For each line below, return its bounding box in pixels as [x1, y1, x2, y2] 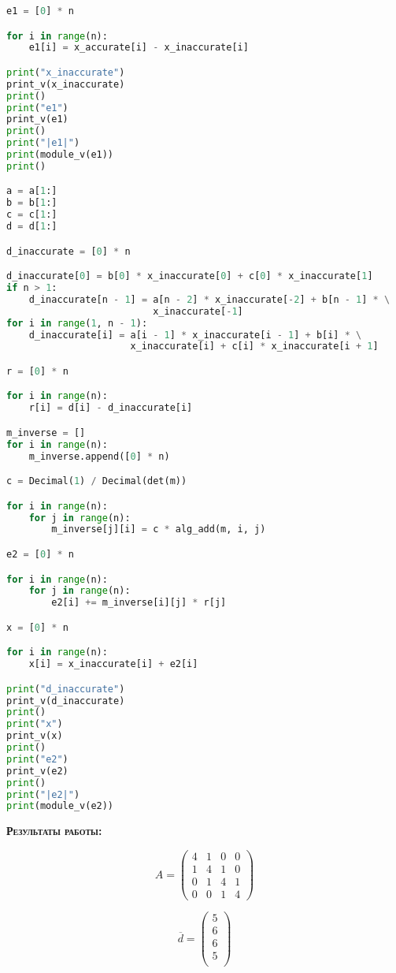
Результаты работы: [6, 822, 102, 839]
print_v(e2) [6, 765, 68, 777]
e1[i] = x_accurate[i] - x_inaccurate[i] [28, 42, 249, 54]
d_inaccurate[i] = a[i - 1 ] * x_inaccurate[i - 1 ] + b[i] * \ [28, 329, 362, 341]
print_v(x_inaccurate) [6, 78, 125, 90]
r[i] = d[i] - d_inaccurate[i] [28, 402, 193, 414]
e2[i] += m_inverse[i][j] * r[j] [51, 597, 227, 609]
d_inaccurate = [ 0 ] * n [6, 245, 131, 257]
